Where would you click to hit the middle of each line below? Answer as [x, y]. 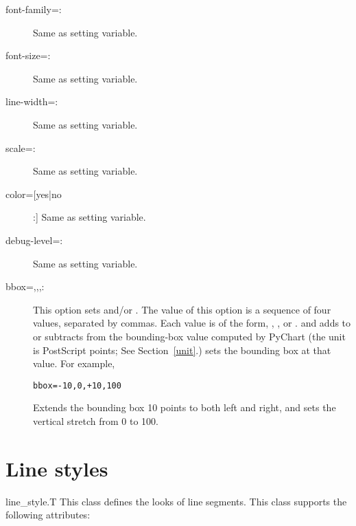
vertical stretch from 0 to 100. [96, 420]
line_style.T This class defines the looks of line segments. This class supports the [176, 501]
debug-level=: [34, 240]
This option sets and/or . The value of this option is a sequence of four [182, 309]
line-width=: [32, 101]
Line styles [57, 468]
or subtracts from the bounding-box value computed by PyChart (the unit [189, 336]
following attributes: [48, 515]
